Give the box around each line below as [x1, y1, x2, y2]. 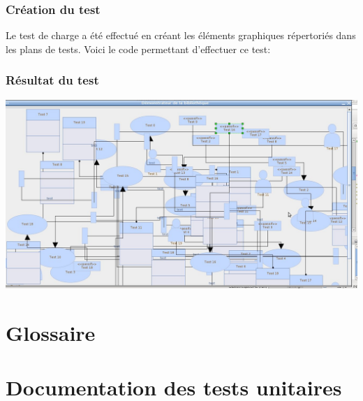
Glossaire [6, 319, 96, 347]
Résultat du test [6, 71, 99, 89]
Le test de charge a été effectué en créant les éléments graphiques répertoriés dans [6, 28, 356, 43]
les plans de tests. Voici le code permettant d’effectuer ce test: [6, 41, 271, 56]
